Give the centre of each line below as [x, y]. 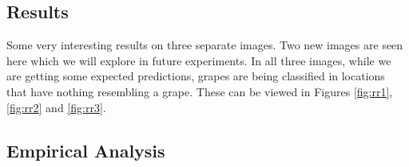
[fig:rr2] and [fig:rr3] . [56, 107]
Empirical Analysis [86, 150]
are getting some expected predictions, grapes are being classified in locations [196, 76]
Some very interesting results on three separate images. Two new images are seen [205, 45]
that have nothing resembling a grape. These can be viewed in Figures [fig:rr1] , [200, 91]
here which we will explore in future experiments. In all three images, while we [199, 60]
